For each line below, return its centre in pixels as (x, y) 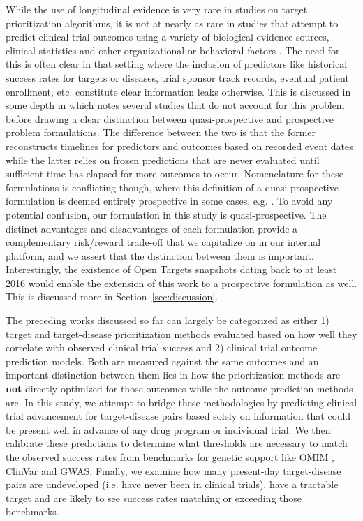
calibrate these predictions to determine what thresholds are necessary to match (177, 443)
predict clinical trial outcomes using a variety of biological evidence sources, (168, 37)
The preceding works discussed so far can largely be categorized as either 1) (168, 320)
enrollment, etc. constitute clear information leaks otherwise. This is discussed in (178, 91)
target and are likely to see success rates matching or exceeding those (154, 498)
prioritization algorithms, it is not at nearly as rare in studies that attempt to (172, 23)
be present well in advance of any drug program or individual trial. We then (168, 429)
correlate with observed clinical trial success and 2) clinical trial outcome (162, 347)
